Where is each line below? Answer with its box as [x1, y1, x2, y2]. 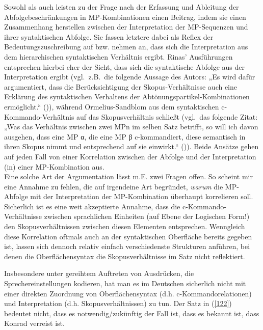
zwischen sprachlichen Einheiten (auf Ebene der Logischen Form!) [44, 211, 250, 222]
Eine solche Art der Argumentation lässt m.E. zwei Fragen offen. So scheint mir [4, 171, 253, 182]
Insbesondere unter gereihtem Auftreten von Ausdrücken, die [4, 268, 194, 279]
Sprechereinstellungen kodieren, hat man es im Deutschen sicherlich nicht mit [4, 278, 246, 289]
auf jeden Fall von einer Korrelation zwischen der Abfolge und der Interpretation [4, 151, 256, 161]
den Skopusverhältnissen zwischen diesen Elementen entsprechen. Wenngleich [4, 221, 245, 232]
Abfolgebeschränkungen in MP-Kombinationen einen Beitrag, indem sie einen [4, 11, 246, 22]
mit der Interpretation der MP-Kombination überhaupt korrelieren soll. [30, 191, 253, 202]
